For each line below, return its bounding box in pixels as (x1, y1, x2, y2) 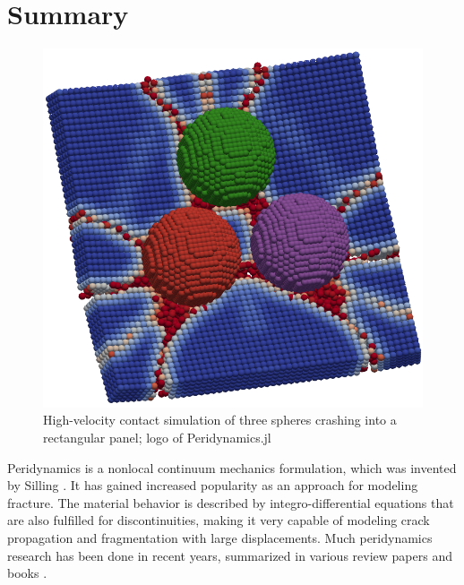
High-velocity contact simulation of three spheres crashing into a (43, 410, 397, 429)
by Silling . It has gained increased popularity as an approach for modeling (7, 476, 418, 495)
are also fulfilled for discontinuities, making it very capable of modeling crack (7, 511, 430, 529)
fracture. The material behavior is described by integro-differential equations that (7, 493, 454, 512)
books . (7, 563, 47, 582)
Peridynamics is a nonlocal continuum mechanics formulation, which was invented (7, 458, 457, 477)
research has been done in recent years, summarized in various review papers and (7, 546, 452, 564)
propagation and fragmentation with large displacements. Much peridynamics (7, 529, 433, 547)
